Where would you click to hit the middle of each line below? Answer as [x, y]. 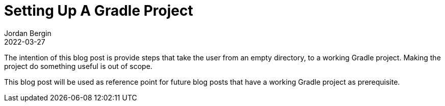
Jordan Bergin [28, 33]
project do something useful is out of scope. [78, 66]
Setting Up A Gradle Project [99, 11]
